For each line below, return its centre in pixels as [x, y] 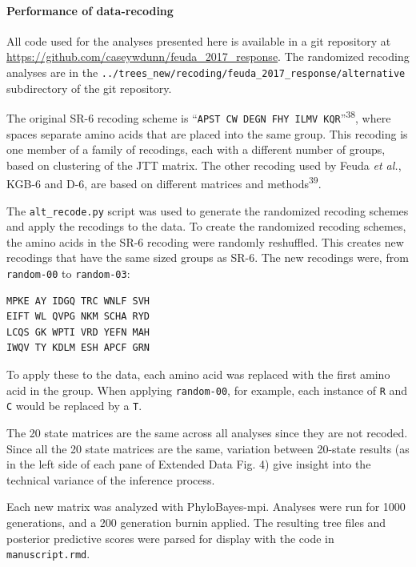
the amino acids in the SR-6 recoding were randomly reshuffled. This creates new [205, 241]
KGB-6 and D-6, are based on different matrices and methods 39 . [164, 182]
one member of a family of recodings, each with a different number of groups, [196, 149]
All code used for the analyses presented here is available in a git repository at [199, 40]
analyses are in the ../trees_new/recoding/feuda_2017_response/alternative [206, 72]
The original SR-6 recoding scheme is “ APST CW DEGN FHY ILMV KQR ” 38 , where [199, 117]
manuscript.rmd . [48, 554]
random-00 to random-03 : [68, 273]
